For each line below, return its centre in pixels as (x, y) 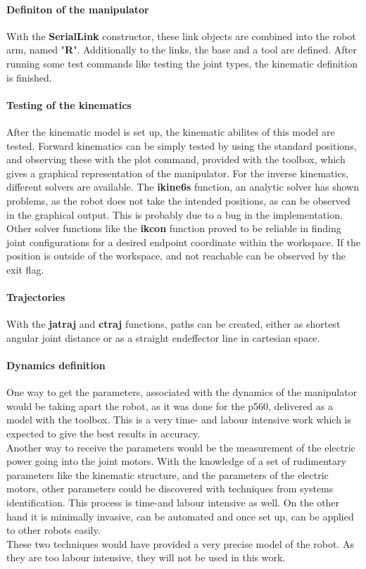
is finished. (29, 77)
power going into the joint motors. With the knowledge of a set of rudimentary (176, 461)
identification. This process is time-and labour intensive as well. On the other (173, 503)
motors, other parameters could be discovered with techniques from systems (170, 488)
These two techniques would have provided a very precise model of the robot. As (180, 543)
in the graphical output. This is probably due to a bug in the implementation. (175, 214)
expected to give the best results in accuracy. (103, 434)
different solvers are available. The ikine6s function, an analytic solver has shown (183, 187)
